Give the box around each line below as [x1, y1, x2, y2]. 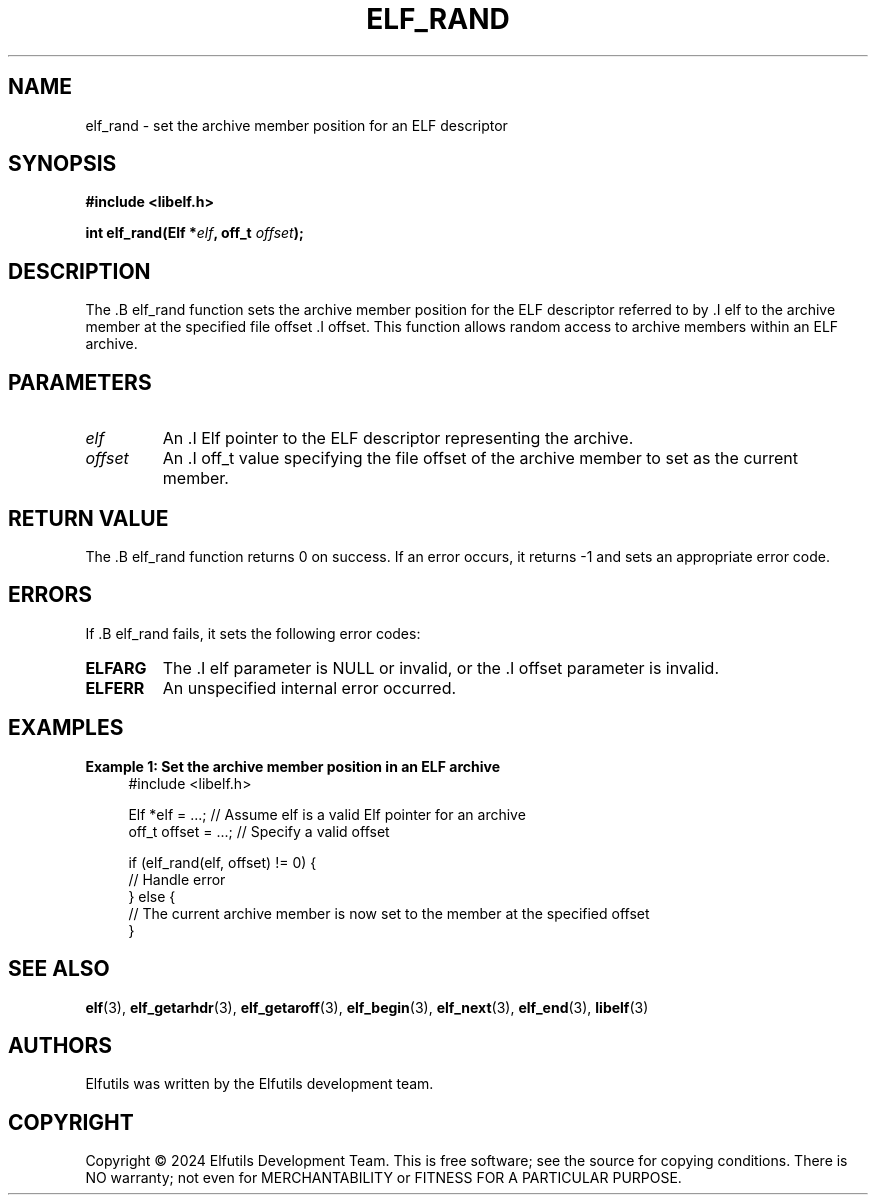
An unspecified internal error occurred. [162, 677, 457, 698]
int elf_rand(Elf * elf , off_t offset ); [85, 224, 304, 242]
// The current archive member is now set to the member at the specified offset [128, 904, 650, 922]
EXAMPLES [8, 715, 124, 741]
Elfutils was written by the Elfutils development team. [85, 1075, 434, 1093]
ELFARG [85, 657, 147, 678]
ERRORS [8, 582, 93, 608]
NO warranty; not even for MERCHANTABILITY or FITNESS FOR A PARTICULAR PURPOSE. [85, 1169, 682, 1187]
